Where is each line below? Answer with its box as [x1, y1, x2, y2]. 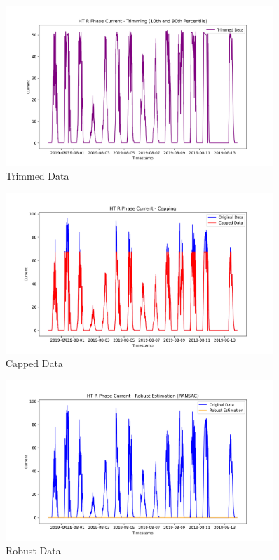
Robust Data [6, 543, 61, 558]
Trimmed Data [6, 168, 69, 183]
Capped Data [6, 356, 63, 371]
